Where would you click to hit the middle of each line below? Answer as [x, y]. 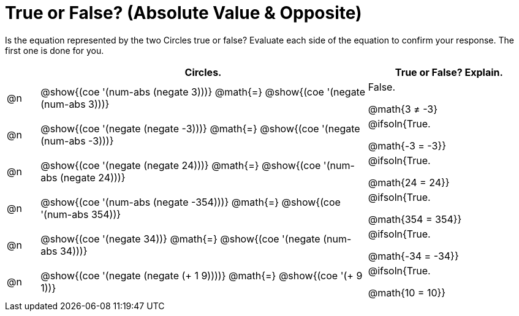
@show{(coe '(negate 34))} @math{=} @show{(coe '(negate [180, 239]
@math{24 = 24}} [409, 182]
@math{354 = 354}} [415, 219]
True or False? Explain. [449, 72]
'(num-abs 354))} [81, 214]
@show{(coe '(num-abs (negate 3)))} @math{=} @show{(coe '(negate [203, 92]
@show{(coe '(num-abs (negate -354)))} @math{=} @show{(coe [191, 202]
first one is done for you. [55, 50]
